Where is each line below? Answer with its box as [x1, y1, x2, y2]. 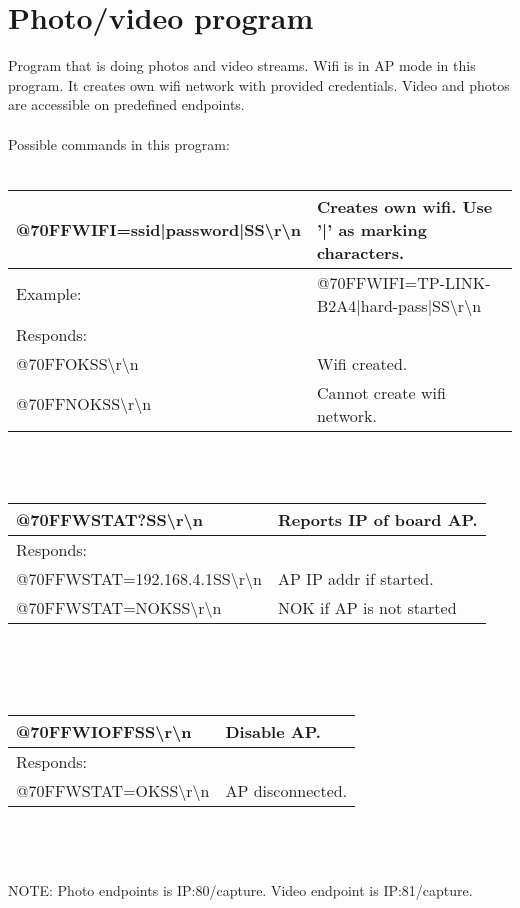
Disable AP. [225, 719, 321, 743]
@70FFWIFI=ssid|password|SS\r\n [16, 217, 301, 241]
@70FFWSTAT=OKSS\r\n [16, 778, 210, 802]
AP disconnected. [225, 778, 348, 802]
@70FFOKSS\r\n [16, 351, 139, 375]
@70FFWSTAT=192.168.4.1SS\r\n [16, 566, 262, 590]
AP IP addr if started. [277, 566, 434, 590]
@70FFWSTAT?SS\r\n [16, 507, 203, 531]
